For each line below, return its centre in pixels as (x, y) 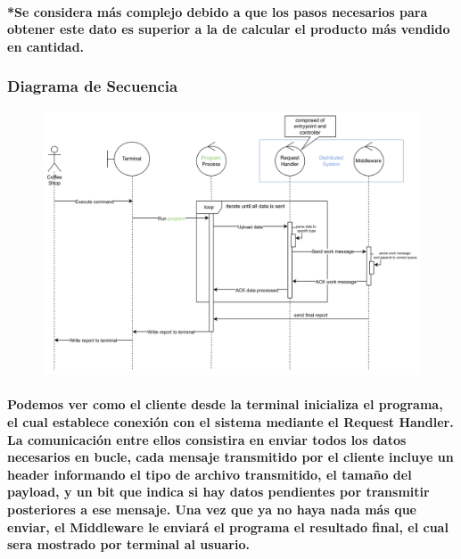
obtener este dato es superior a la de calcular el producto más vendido (229, 29)
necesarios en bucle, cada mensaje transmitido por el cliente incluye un (230, 457)
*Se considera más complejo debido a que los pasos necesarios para (218, 11)
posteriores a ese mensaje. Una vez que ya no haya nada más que (212, 509)
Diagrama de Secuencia (93, 86)
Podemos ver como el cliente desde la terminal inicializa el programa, (225, 404)
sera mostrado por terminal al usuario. (128, 544)
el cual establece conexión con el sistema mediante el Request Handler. (230, 422)
